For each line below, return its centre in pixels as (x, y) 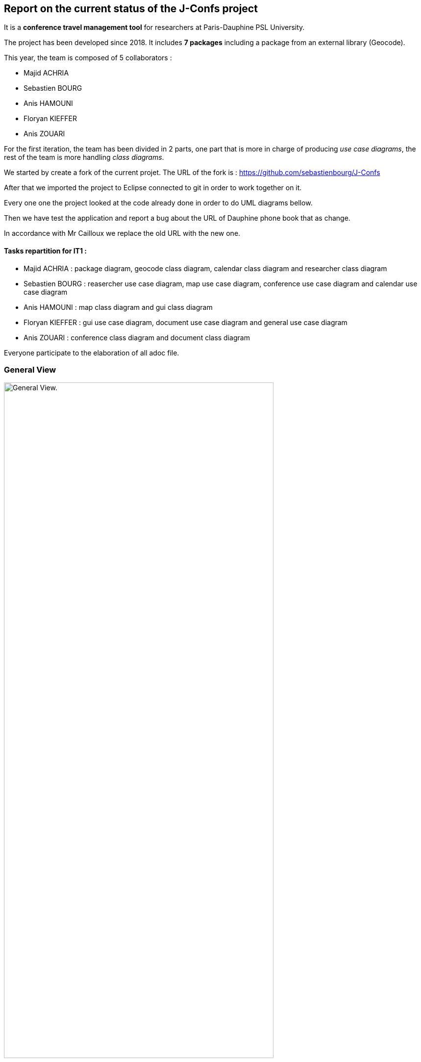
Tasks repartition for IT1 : (45, 251)
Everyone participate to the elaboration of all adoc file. (92, 353)
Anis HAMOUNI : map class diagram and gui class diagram (118, 307)
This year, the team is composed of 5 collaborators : (88, 58)
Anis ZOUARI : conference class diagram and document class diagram (137, 337)
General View (30, 370)
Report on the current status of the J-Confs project (131, 9)
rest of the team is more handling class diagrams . (84, 157)
